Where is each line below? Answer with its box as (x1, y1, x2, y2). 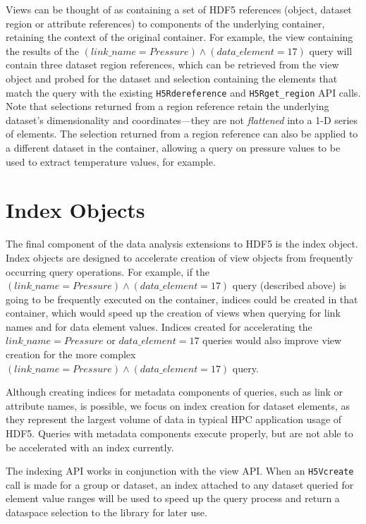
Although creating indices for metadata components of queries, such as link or (6, 384, 343, 399)
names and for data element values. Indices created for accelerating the (6, 319, 312, 334)
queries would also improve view (202, 333, 342, 348)
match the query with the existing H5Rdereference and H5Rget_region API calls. (6, 85, 361, 99)
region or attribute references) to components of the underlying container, (6, 16, 325, 30)
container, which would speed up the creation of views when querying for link (6, 305, 341, 320)
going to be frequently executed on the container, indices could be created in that (6, 291, 358, 306)
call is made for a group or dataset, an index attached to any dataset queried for (6, 477, 354, 492)
